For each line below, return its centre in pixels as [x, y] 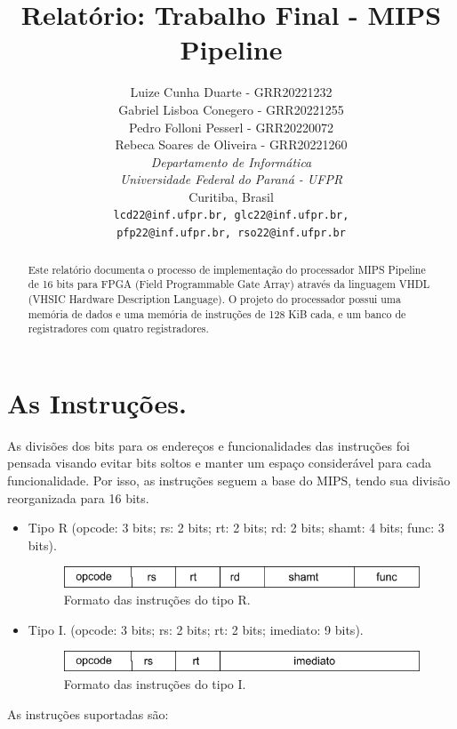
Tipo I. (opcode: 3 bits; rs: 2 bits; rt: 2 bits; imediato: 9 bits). [196, 629]
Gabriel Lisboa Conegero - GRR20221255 [231, 109]
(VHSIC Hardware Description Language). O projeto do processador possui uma [214, 298]
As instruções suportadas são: [88, 713]
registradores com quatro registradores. [118, 328]
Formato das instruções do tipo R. [157, 600]
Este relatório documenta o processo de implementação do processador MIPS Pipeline [227, 269]
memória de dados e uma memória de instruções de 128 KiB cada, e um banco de [217, 313]
